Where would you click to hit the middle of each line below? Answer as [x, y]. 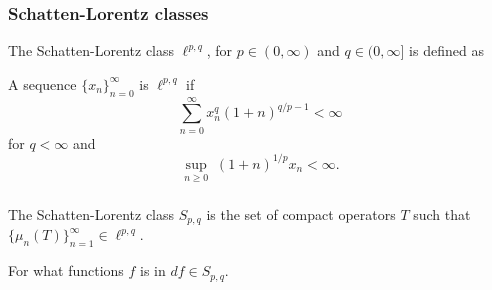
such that [442, 213]
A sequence [42, 83]
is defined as [446, 50]
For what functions [66, 270]
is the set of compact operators [301, 213]
